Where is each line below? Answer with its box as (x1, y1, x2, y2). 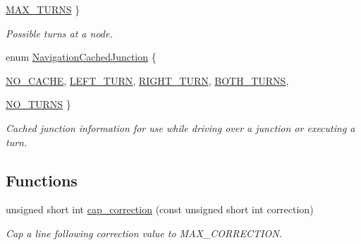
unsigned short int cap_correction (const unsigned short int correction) (6, 202, 314, 217)
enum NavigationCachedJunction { (6, 49, 157, 64)
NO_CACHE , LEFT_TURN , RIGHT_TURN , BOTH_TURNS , (6, 73, 289, 88)
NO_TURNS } (6, 97, 71, 112)
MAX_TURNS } (6, 2, 80, 16)
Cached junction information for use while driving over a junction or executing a (6, 120, 355, 135)
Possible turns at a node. (6, 25, 113, 40)
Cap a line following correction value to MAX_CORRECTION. (6, 225, 282, 240)
